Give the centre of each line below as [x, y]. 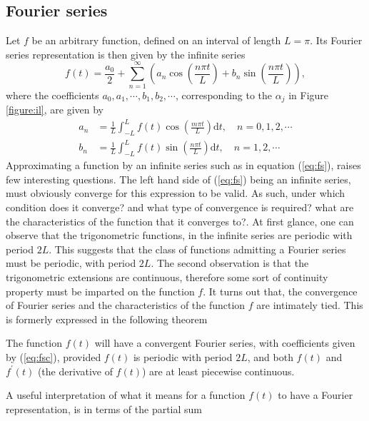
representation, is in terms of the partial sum [104, 409]
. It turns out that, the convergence [280, 291]
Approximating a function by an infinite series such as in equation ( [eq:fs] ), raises [183, 165]
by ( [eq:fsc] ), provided [54, 356]
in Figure [309, 95]
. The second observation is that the [230, 263]
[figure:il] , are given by [55, 109]
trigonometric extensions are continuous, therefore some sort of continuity [167, 277]
